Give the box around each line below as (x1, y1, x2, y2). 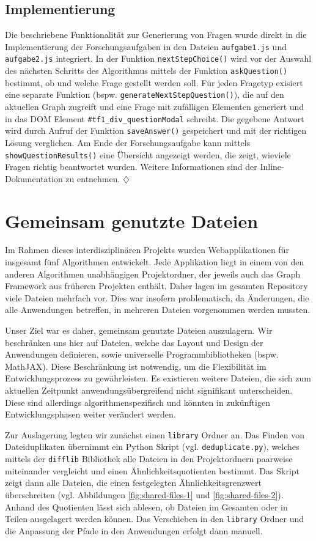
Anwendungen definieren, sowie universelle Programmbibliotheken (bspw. (5, 348, 279, 361)
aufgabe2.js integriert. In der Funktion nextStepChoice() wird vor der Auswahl (5, 52, 312, 65)
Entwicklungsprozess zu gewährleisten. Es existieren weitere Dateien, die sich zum (5, 372, 311, 385)
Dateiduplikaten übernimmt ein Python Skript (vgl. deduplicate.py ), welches (5, 440, 299, 453)
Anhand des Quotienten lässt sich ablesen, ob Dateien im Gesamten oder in (5, 500, 288, 513)
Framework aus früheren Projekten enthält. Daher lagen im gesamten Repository (5, 279, 308, 292)
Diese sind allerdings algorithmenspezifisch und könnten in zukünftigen (5, 396, 270, 408)
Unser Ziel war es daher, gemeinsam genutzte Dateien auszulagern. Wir (5, 324, 273, 337)
